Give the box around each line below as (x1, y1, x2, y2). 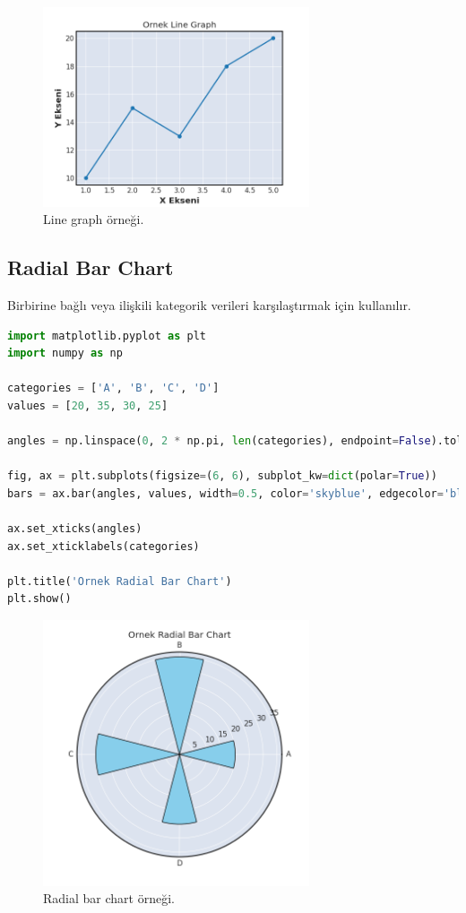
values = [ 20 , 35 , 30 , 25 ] (7, 399, 168, 412)
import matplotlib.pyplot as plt (7, 329, 206, 342)
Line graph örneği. (43, 210, 144, 228)
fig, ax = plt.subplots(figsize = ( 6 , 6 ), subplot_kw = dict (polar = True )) (7, 469, 437, 483)
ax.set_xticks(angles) (7, 522, 142, 536)
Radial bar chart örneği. (43, 889, 175, 908)
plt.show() (7, 592, 72, 606)
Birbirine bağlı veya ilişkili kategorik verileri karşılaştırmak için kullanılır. (7, 295, 411, 314)
